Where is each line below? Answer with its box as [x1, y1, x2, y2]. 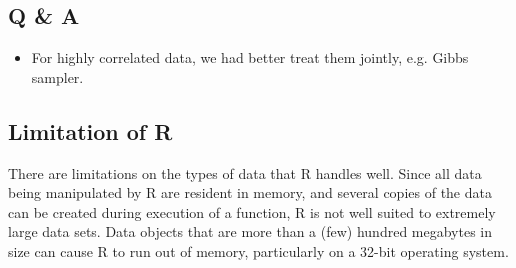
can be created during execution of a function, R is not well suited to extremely [8, 201, 496, 222]
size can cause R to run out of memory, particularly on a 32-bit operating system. [8, 240, 509, 261]
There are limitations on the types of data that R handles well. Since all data [8, 162, 482, 183]
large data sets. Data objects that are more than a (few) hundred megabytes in [8, 221, 493, 242]
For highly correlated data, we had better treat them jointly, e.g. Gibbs [31, 47, 469, 68]
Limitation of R [8, 115, 173, 146]
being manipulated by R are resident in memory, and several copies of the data [8, 182, 492, 203]
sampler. [31, 66, 84, 87]
